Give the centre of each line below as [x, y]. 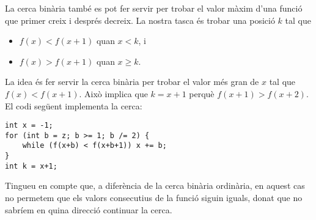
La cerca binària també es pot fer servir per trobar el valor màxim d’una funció [154, 8]
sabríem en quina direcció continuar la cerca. [89, 209]
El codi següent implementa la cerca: [74, 105]
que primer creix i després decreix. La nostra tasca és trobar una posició [140, 20]
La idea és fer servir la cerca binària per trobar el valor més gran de [132, 82]
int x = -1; [29, 126]
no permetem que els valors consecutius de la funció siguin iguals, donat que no [154, 198]
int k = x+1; [31, 166]
